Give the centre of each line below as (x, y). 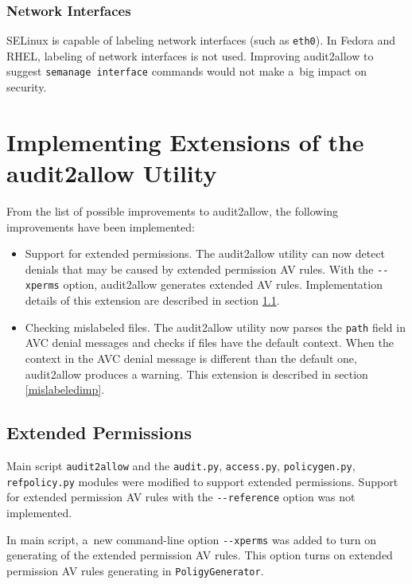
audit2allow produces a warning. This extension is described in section (196, 374)
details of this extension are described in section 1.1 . (152, 300)
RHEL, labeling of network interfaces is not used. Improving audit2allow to (190, 55)
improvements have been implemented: (101, 226)
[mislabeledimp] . (65, 389)
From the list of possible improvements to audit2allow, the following (173, 211)
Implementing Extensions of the (185, 141)
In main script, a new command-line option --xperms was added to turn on (192, 539)
